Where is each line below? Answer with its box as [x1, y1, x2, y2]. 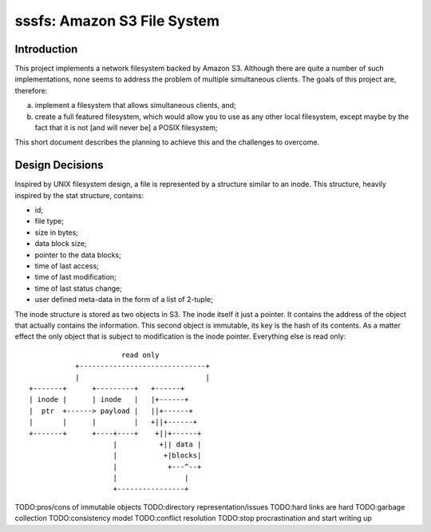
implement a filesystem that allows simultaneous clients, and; [34, 101, 236, 110]
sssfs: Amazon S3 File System [14, 12, 219, 30]
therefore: [14, 85, 48, 95]
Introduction [14, 42, 78, 56]
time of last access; [34, 261, 100, 271]
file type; [34, 216, 64, 226]
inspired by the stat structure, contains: [14, 190, 144, 200]
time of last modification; [34, 272, 117, 282]
